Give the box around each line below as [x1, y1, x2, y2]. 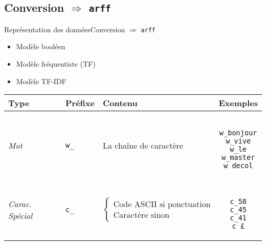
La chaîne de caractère [102, 139, 184, 151]
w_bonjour [219, 129, 257, 137]
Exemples [218, 97, 258, 109]
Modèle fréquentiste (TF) [16, 58, 96, 69]
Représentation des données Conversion [4, 24, 125, 34]
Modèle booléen [16, 41, 65, 52]
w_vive [226, 137, 251, 146]
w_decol [224, 161, 253, 170]
